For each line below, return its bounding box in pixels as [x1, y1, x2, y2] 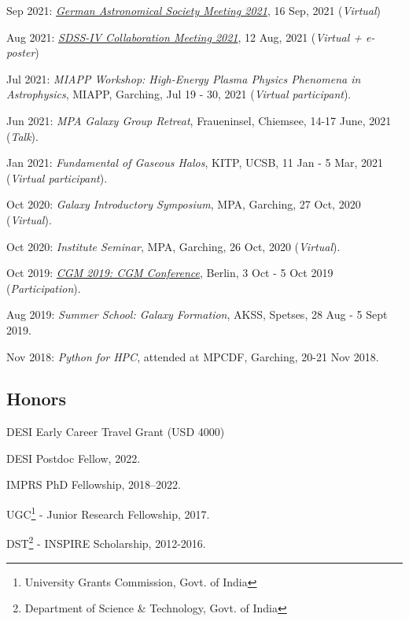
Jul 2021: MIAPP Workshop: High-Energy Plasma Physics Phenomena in [6, 70, 361, 87]
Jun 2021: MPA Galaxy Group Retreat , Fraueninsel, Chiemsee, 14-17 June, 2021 [6, 112, 392, 128]
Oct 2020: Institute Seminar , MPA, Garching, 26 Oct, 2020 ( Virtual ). [6, 238, 341, 254]
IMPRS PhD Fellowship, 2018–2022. [6, 476, 181, 493]
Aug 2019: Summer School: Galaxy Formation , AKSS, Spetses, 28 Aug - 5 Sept [6, 306, 388, 323]
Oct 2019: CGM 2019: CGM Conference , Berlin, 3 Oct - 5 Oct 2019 [6, 264, 333, 281]
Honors [6, 386, 66, 411]
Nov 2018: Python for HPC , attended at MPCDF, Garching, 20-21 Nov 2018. [6, 348, 379, 364]
